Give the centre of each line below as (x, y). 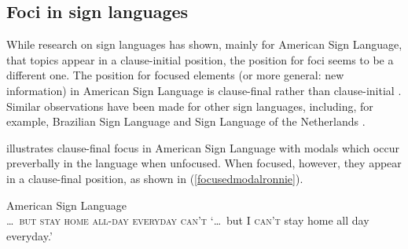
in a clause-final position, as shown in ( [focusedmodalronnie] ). (155, 178)
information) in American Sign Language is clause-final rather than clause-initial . (204, 90)
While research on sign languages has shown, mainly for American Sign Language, (204, 44)
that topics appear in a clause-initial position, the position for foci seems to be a (200, 59)
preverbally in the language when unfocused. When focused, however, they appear (204, 163)
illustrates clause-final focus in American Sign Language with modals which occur (203, 147)
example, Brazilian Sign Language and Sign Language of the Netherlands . (186, 121)
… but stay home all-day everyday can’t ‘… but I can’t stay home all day (188, 220)
